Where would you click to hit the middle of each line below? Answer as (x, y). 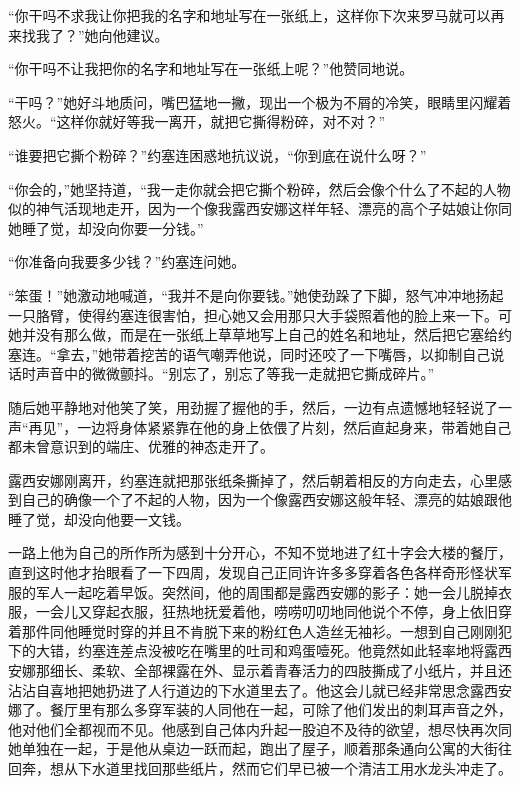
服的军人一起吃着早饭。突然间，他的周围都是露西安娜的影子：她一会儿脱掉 (253, 591)
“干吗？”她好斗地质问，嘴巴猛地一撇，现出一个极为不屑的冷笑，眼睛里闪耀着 (260, 101)
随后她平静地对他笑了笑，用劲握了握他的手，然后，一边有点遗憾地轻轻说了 (253, 406)
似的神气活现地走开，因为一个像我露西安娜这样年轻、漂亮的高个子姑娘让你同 (260, 208)
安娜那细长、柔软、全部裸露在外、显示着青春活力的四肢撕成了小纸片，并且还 (260, 670)
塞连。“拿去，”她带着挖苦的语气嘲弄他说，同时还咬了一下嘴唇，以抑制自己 (249, 353)
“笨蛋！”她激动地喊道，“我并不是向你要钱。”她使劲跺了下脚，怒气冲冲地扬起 (256, 294)
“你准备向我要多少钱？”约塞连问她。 (127, 261)
